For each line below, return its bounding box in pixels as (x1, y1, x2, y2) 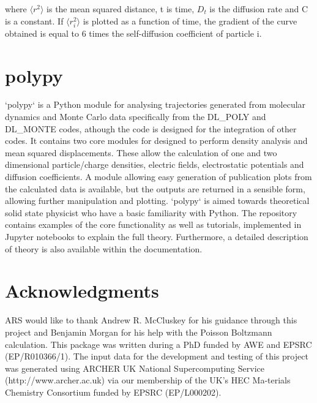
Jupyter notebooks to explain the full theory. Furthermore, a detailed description (5, 230, 308, 243)
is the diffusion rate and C (209, 2, 308, 15)
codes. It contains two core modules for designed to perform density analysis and (5, 134, 308, 147)
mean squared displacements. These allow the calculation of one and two (5, 146, 277, 159)
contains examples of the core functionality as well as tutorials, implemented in (5, 218, 302, 231)
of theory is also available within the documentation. (5, 242, 203, 255)
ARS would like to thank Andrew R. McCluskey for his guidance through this (5, 314, 297, 326)
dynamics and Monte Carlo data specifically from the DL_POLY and (5, 110, 266, 123)
